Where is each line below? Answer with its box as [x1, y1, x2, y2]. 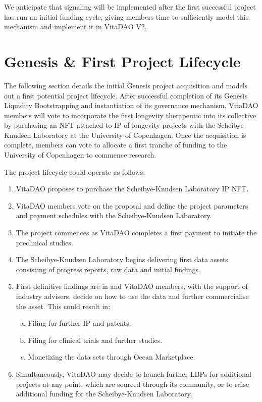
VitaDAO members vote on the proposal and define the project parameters [16, 200, 248, 211]
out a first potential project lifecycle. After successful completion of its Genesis [4, 90, 248, 100]
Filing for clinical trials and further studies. [28, 334, 163, 345]
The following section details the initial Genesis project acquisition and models [4, 80, 248, 90]
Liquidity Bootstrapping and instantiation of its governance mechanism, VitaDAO [4, 100, 258, 111]
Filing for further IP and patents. [28, 318, 131, 328]
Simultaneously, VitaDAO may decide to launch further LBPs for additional [16, 368, 252, 379]
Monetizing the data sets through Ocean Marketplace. [28, 351, 195, 362]
